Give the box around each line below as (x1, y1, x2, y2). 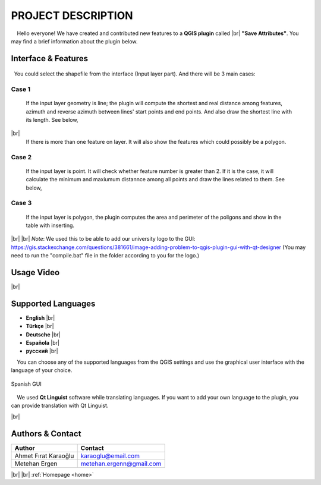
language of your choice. (11, 367, 73, 374)
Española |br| (26, 339, 59, 347)
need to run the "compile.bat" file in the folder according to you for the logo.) (11, 252, 200, 259)
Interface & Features (11, 53, 89, 64)
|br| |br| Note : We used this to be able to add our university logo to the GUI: (11, 235, 196, 242)
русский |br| (26, 348, 59, 355)
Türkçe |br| (26, 323, 54, 330)
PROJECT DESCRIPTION (11, 9, 133, 22)
